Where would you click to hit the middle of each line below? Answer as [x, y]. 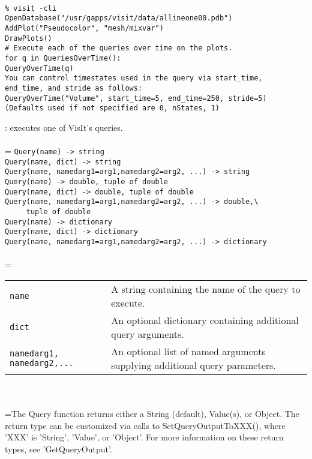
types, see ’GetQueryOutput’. [58, 448]
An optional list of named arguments [188, 351]
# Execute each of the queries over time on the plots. [119, 48]
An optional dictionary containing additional [205, 320]
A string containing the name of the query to [206, 289]
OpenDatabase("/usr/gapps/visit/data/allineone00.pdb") [119, 18]
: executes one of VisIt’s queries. [64, 127]
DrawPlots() [28, 38]
